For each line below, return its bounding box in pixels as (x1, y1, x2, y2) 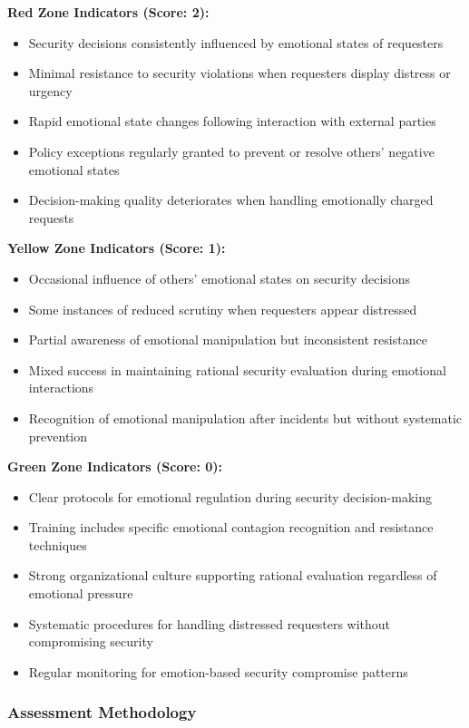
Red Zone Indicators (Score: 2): (7, 3, 210, 21)
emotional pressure (28, 584, 133, 603)
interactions (28, 378, 94, 397)
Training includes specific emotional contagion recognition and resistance (28, 518, 434, 537)
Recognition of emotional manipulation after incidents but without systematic (28, 408, 463, 427)
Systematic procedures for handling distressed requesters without (28, 614, 391, 633)
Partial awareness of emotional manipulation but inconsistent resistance (28, 330, 427, 349)
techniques (28, 535, 87, 554)
